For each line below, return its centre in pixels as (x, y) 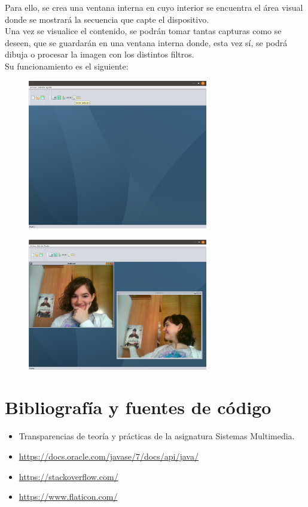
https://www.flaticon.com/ (68, 497)
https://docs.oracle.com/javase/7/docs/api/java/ (109, 456)
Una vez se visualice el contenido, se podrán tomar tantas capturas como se (143, 31)
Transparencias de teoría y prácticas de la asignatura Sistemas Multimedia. (157, 436)
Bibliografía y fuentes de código (138, 407)
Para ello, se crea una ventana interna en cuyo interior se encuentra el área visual (154, 7)
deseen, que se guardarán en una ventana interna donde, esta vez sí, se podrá (146, 42)
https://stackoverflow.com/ (68, 476)
